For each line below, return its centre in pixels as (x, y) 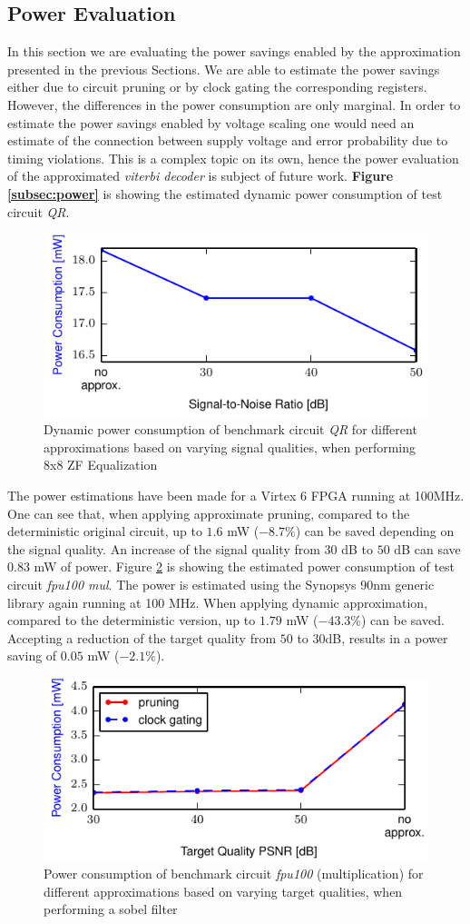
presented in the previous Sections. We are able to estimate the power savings (224, 69)
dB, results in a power (387, 637)
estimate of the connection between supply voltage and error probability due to (228, 140)
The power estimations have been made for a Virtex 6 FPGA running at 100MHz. (236, 496)
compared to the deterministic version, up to (132, 620)
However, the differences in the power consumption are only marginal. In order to (234, 104)
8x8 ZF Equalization (101, 465)
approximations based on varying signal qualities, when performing (230, 447)
